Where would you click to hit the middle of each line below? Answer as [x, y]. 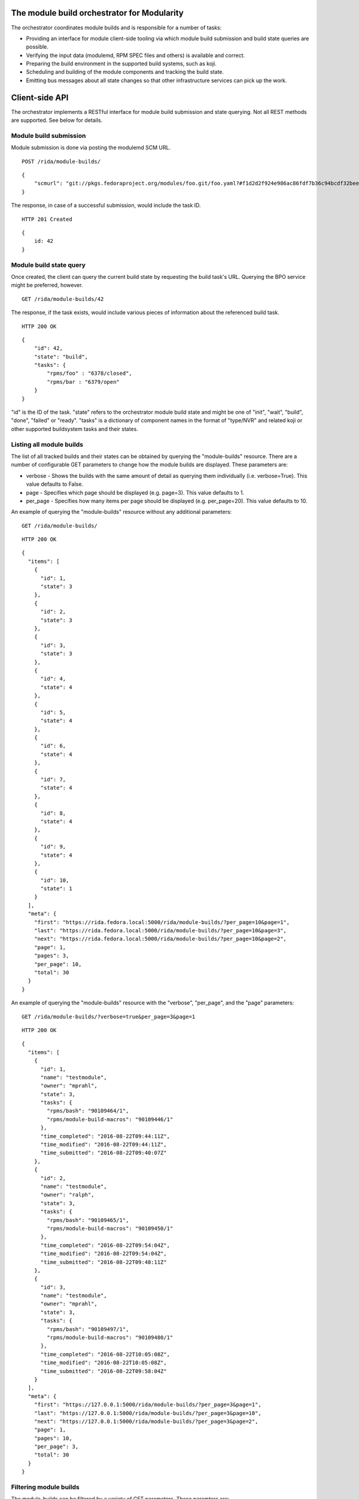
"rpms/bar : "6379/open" [83, 382]
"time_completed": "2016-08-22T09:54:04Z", [105, 1245]
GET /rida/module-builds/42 [63, 299]
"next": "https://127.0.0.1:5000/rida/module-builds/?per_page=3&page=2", [146, 1421]
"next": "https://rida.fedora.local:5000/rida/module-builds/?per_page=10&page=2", [160, 939]
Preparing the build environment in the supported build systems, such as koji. [121, 64]
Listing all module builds [47, 444]
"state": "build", [61, 356]
